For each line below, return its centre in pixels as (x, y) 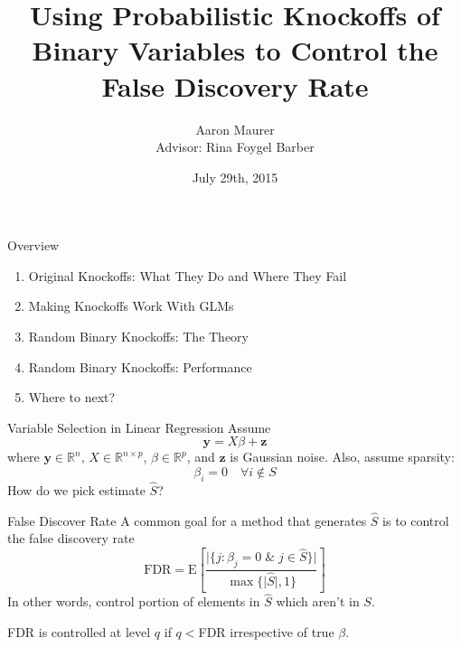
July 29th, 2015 (235, 177)
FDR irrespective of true (266, 631)
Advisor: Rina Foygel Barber (235, 147)
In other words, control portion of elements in (134, 601)
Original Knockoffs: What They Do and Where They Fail (188, 275)
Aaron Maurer (235, 129)
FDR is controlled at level (79, 631)
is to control (416, 520)
